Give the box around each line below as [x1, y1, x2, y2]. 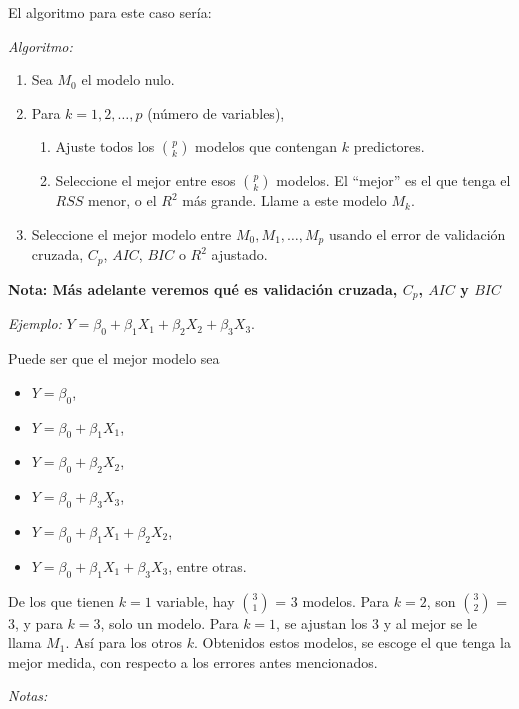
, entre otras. [168, 555, 247, 576]
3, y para [8, 612, 63, 633]
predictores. [353, 136, 425, 157]
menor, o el [88, 190, 157, 211]
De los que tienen [8, 590, 115, 611]
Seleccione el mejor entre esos [55, 170, 236, 191]
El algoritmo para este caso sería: [8, 2, 212, 22]
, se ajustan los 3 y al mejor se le [276, 612, 478, 633]
